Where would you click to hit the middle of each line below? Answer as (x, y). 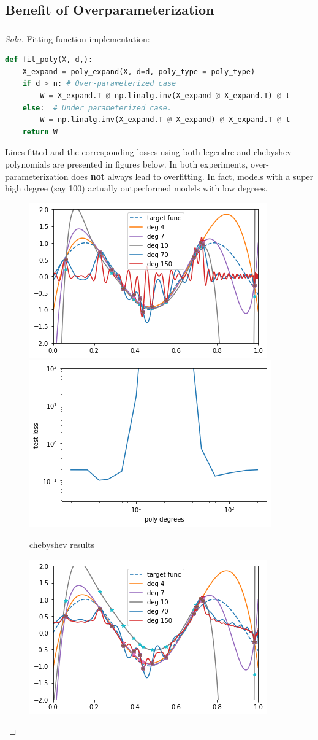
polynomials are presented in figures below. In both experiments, (127, 164)
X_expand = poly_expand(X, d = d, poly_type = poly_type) (139, 71)
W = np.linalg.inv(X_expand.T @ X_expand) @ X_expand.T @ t (165, 120)
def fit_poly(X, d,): (49, 60)
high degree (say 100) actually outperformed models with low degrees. (136, 188)
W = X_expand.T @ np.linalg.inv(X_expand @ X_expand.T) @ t (165, 96)
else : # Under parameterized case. (97, 108)
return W (40, 132)
